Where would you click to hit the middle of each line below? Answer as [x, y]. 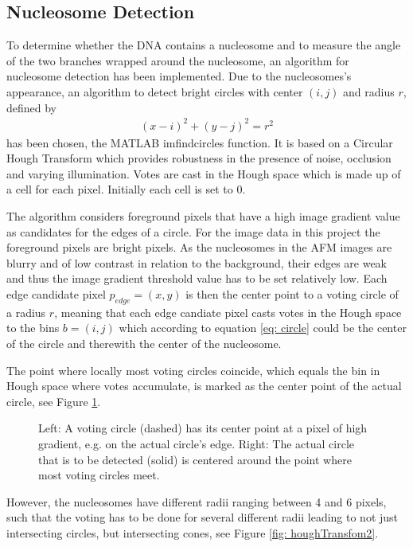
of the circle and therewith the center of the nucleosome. [144, 344]
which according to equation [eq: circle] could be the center [263, 328]
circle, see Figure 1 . [54, 401]
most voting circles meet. [99, 475]
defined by [32, 107]
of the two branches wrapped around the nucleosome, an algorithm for [178, 60]
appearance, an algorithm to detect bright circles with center [155, 91]
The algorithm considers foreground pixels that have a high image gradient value [203, 216]
